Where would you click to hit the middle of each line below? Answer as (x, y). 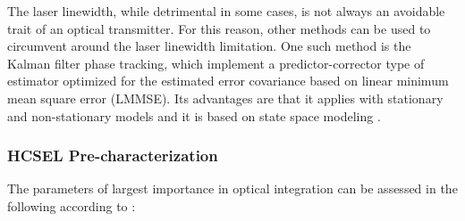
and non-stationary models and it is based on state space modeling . (194, 115)
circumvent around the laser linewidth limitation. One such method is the (209, 46)
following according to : (72, 205)
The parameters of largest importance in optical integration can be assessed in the (232, 188)
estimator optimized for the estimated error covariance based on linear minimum (228, 81)
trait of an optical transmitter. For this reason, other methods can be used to (219, 28)
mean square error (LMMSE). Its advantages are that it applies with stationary (225, 98)
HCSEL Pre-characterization (113, 156)
